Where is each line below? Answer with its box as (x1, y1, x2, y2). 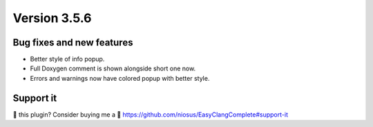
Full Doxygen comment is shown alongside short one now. (30, 64, 196, 72)
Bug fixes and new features (12, 37, 133, 48)
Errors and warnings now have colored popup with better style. (30, 74, 210, 82)
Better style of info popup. (30, 55, 105, 63)
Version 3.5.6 (12, 10, 92, 26)
